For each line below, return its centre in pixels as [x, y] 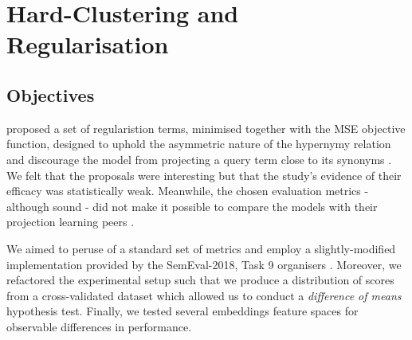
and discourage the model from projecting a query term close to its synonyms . [199, 159]
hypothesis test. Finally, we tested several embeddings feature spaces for [182, 311]
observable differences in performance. [99, 326]
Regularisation [88, 44]
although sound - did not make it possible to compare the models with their [192, 206]
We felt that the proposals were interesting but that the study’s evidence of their [204, 175]
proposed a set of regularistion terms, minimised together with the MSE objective [206, 128]
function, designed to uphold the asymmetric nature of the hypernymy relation [199, 144]
